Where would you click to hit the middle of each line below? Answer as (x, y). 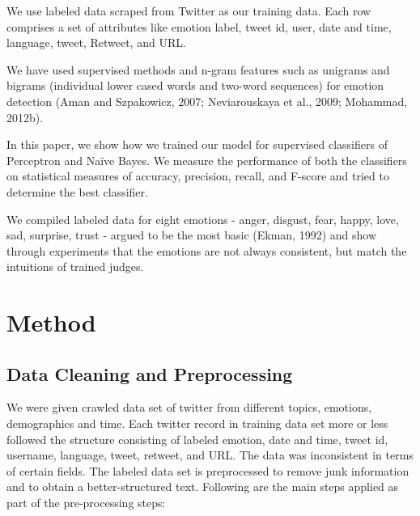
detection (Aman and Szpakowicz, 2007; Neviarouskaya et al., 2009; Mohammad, (207, 101)
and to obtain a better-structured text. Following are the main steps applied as (203, 486)
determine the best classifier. (77, 191)
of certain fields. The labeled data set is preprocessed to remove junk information (208, 470)
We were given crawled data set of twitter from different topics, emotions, (189, 407)
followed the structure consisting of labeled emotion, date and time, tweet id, (197, 439)
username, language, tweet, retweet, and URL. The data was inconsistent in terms (210, 455)
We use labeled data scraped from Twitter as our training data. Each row (189, 11)
